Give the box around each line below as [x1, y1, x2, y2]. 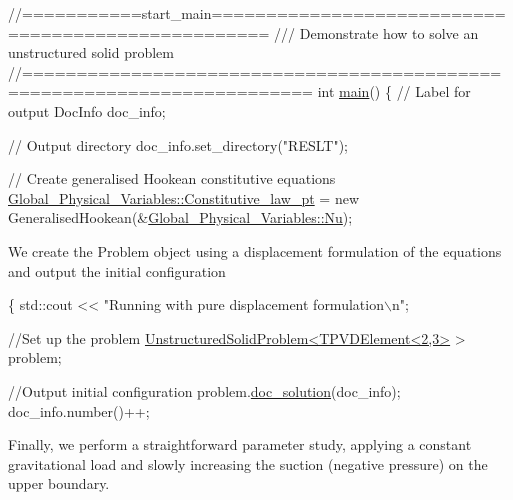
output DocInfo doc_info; [8, 100, 166, 121]
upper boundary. [8, 473, 110, 494]
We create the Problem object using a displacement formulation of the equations [8, 240, 502, 261]
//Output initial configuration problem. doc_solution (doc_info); [8, 380, 401, 401]
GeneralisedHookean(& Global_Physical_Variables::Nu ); [8, 207, 353, 228]
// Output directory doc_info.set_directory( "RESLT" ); [8, 134, 348, 155]
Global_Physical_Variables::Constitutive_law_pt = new [8, 187, 359, 208]
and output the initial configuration [8, 260, 226, 281]
